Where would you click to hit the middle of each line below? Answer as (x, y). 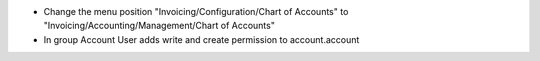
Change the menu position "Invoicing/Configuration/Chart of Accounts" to (196, 11)
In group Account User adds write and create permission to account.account (201, 39)
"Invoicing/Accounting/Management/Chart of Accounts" (159, 26)
